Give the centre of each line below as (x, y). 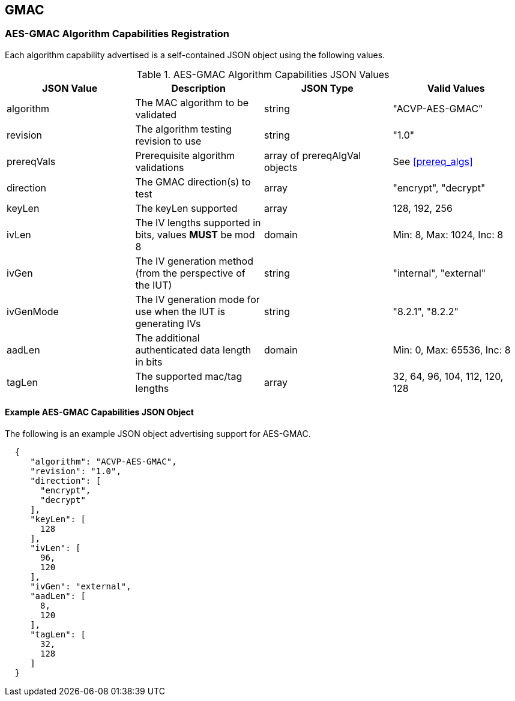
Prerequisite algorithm (185, 155)
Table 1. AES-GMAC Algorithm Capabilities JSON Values (263, 74)
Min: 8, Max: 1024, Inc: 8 (448, 234)
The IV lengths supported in (198, 222)
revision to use (168, 141)
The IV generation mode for (197, 299)
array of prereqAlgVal (313, 155)
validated (156, 114)
